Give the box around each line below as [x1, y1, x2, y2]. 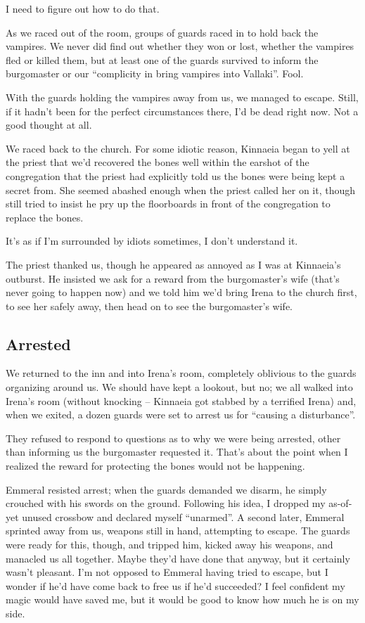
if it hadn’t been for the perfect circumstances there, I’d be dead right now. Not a [6, 103, 359, 118]
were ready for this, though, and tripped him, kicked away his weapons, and [6, 537, 333, 552]
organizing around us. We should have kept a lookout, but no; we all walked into [6, 380, 353, 394]
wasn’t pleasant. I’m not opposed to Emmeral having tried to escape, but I [6, 565, 328, 579]
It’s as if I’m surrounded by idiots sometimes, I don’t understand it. [6, 233, 298, 248]
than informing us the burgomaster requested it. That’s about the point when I [6, 444, 348, 459]
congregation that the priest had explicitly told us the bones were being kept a [6, 168, 345, 183]
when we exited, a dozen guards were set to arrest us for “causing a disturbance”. [6, 407, 356, 422]
